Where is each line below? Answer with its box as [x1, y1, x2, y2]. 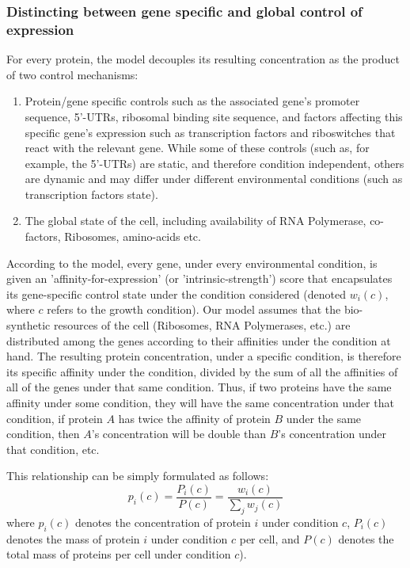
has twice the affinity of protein [118, 410, 271, 426]
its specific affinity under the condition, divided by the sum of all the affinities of [6, 363, 398, 379]
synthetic [6, 317, 51, 334]
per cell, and [239, 530, 300, 547]
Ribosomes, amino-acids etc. [64, 228, 201, 245]
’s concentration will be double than [91, 425, 266, 442]
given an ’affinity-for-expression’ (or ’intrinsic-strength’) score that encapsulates [6, 270, 393, 287]
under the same [286, 410, 362, 426]
